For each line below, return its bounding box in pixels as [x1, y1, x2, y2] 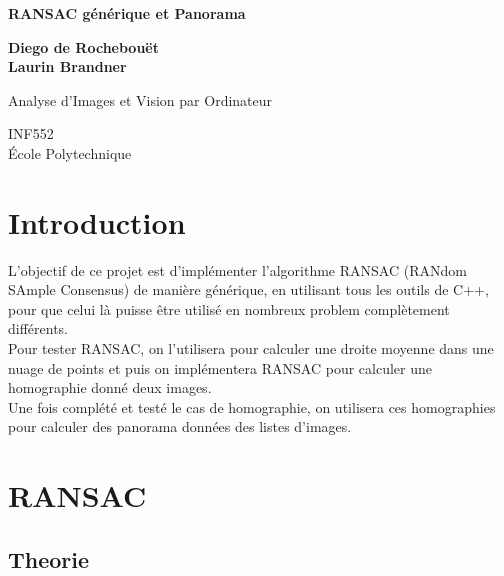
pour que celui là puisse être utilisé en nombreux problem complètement [8, 298, 450, 319]
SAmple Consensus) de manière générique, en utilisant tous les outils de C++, [8, 279, 489, 300]
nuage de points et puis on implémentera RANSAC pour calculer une [8, 357, 432, 378]
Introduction [8, 201, 186, 242]
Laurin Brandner [8, 56, 127, 77]
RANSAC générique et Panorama [8, 3, 246, 23]
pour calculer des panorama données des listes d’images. [8, 416, 352, 437]
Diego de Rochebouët [8, 36, 159, 57]
